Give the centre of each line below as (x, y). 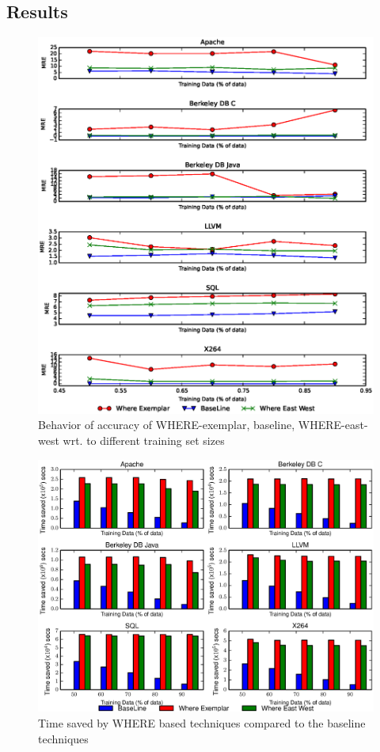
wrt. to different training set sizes (144, 440)
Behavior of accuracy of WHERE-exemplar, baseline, (167, 425)
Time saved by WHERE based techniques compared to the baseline (202, 723)
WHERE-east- (333, 425)
